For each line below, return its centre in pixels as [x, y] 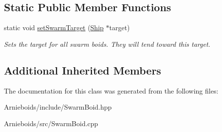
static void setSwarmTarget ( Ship [54, 28]
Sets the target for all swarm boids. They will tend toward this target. [107, 44]
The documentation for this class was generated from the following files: [111, 90]
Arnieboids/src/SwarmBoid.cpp [51, 123]
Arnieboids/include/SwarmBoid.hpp [58, 107]
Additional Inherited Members [83, 70]
